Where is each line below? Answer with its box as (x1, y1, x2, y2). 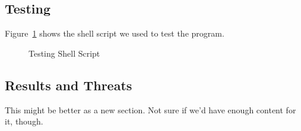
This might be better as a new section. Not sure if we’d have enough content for (5, 103, 296, 116)
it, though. (5, 115, 43, 127)
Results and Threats (5, 76, 132, 94)
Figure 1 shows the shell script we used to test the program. (5, 27, 224, 40)
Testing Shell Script (28, 47, 100, 59)
